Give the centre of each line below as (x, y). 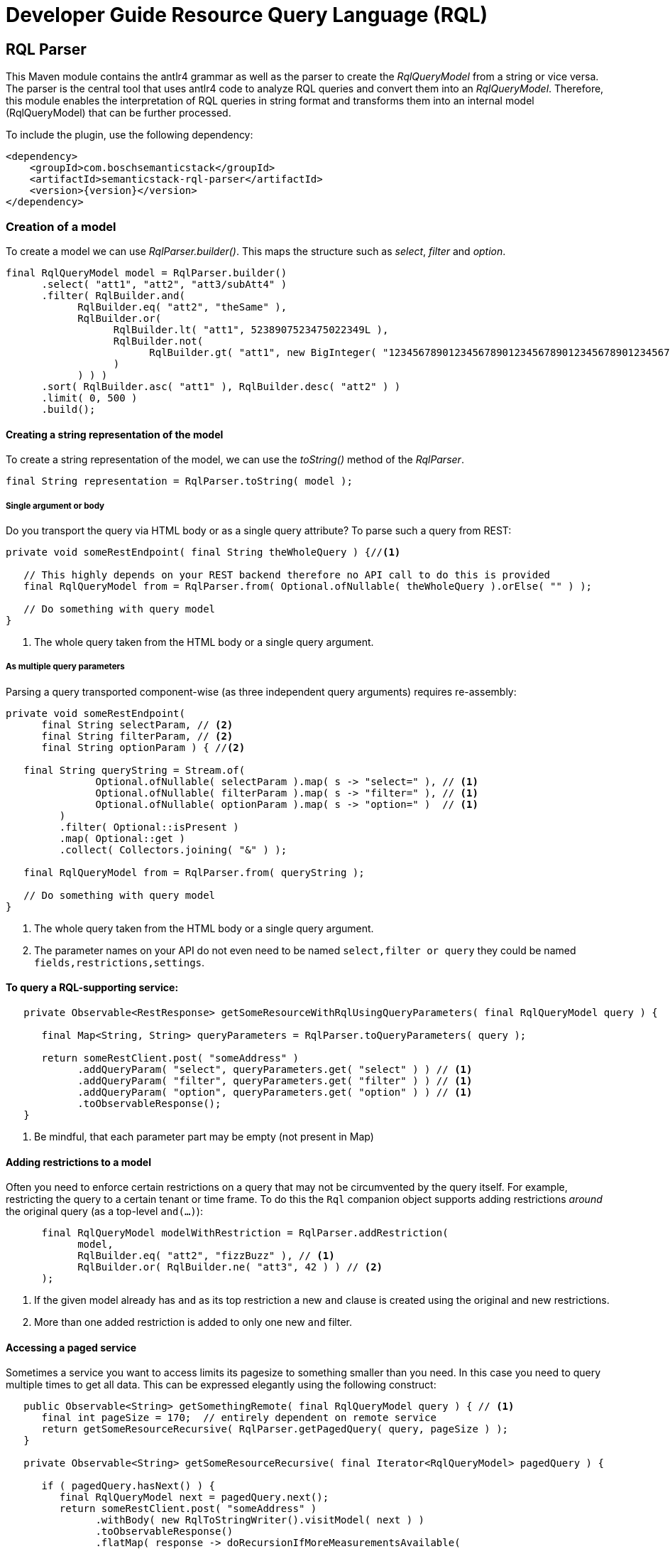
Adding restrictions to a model (78, 1162)
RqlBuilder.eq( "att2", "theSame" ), (182, 307)
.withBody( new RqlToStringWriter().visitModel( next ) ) (260, 1520)
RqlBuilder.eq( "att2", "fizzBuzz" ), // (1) (206, 1256)
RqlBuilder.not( (158, 341)
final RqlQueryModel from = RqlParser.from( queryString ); (194, 872)
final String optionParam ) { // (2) (143, 747)
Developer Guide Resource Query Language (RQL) (247, 15)
